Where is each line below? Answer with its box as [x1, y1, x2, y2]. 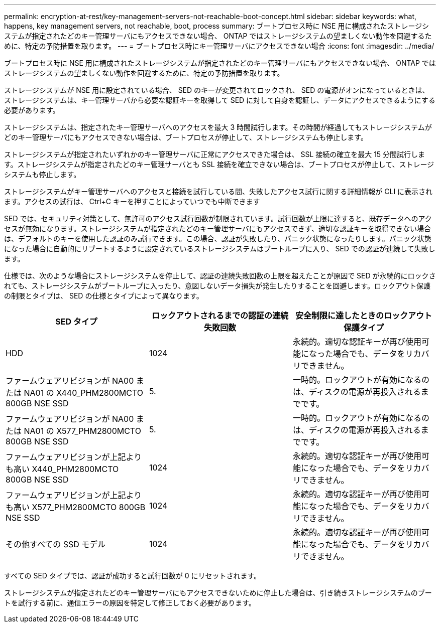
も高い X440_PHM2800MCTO [6, 464, 119, 474]
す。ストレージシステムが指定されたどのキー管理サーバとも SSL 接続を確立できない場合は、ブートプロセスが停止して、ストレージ [4, 160, 434, 169]
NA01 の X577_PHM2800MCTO [24, 426, 141, 436]
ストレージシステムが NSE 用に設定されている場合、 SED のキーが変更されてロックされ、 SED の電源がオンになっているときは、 [4, 86, 429, 94]
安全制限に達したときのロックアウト [295, 310, 432, 321]
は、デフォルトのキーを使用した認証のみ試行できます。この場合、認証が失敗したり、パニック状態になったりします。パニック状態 [4, 234, 431, 243]
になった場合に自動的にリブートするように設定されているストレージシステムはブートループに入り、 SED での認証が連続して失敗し [4, 244, 435, 253]
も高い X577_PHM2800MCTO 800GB [6, 502, 146, 512]
